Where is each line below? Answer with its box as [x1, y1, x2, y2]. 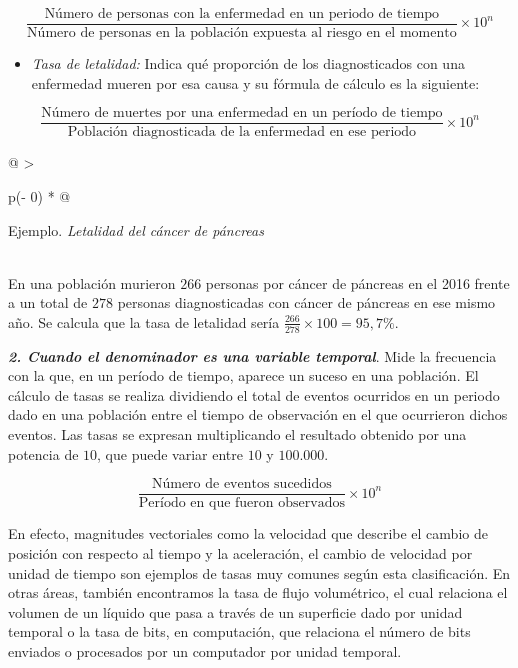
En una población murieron [8, 272, 176, 293]
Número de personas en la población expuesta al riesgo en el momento [27, 26, 457, 41]
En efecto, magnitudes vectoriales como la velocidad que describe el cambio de [8, 523, 488, 544]
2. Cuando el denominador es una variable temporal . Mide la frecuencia [8, 345, 497, 366]
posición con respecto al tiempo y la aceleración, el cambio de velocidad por [8, 542, 473, 563]
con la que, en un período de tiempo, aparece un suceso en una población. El [8, 365, 479, 386]
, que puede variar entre [97, 443, 244, 464]
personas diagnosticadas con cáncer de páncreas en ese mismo [117, 292, 496, 313]
